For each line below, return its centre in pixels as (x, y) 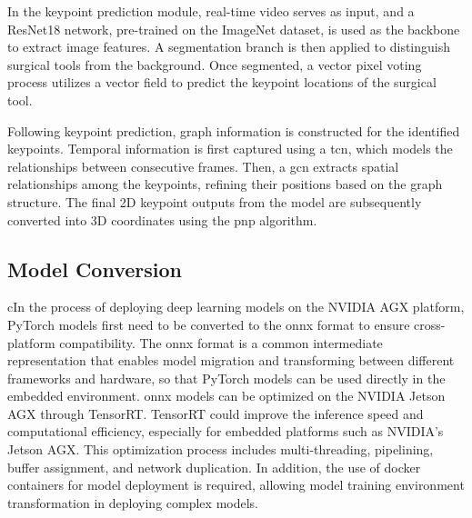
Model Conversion (95, 269)
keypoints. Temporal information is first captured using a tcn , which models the (230, 149)
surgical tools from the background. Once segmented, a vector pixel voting (215, 64)
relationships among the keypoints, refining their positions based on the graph (225, 184)
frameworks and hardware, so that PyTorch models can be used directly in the (226, 378)
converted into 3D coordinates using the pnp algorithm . (162, 219)
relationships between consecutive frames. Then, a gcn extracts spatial (203, 166)
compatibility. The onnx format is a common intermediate (221, 342)
